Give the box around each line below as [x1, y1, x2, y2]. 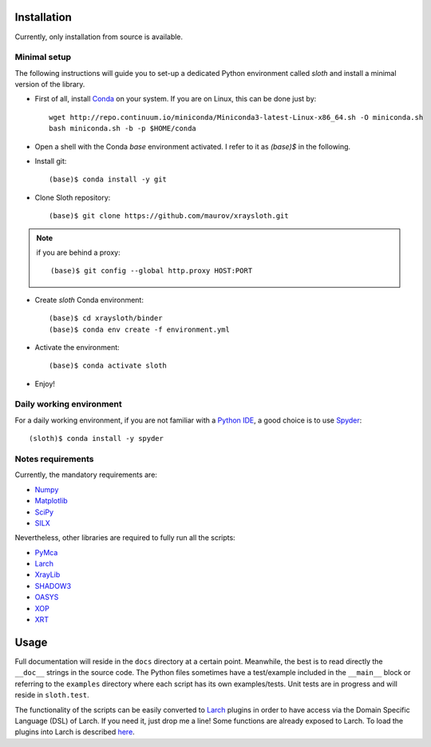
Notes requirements [14, 453, 94, 464]
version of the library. [14, 80, 85, 89]
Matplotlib [34, 496, 68, 506]
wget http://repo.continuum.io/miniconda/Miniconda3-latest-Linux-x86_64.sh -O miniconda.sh [49, 113, 424, 121]
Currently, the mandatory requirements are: [14, 470, 157, 479]
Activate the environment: [34, 342, 120, 352]
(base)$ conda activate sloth [49, 361, 168, 371]
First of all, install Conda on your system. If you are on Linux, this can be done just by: [34, 94, 317, 104]
